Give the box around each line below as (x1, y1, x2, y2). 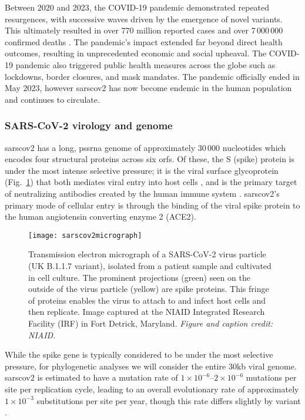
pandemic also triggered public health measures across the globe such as (15, 58, 276, 70)
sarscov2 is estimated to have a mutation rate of (5, 371, 178, 384)
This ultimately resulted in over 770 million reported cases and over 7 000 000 (5, 24, 283, 36)
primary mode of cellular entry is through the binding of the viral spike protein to (5, 199, 300, 211)
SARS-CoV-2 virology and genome (5, 118, 173, 133)
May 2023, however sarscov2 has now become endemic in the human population (5, 82, 292, 94)
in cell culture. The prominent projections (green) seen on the (28, 271, 250, 283)
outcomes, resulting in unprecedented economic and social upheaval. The (5, 47, 267, 59)
